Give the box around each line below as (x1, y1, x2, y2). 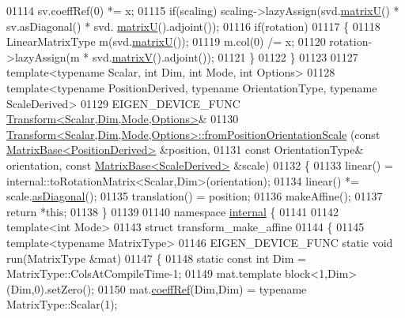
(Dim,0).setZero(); (6, 280, 95, 297)
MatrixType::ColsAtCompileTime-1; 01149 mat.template (6, 265, 282, 282)
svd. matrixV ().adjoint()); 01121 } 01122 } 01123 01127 (93, 48, 358, 65)
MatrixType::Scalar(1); (6, 296, 118, 312)
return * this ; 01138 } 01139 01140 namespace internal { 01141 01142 (6, 203, 339, 219)
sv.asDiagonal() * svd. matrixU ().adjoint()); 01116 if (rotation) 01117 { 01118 (6, 17, 380, 34)
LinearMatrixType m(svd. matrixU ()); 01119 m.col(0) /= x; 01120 (6, 33, 326, 50)
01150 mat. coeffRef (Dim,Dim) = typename (97, 280, 307, 297)
